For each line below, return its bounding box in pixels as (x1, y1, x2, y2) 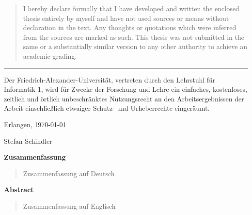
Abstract (4, 184, 34, 195)
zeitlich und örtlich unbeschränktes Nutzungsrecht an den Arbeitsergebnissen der (4, 93, 244, 103)
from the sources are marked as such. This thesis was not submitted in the (23, 32, 244, 42)
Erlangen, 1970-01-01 (4, 119, 66, 129)
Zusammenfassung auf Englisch (23, 200, 116, 211)
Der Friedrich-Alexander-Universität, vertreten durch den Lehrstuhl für (4, 74, 216, 84)
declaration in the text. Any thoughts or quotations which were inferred (23, 22, 236, 33)
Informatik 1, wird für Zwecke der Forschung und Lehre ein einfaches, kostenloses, (4, 84, 247, 94)
